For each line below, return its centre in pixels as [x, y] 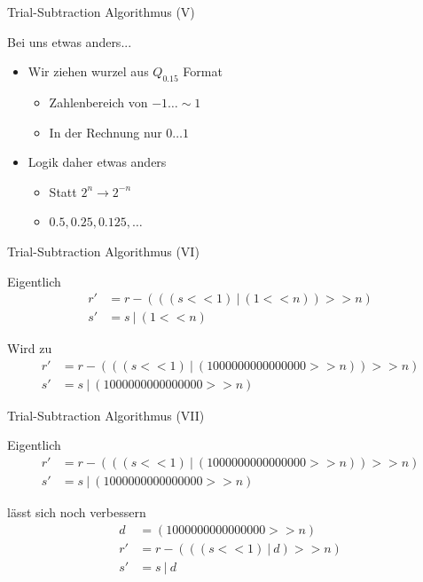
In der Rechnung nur [106, 132]
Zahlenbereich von [98, 102]
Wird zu [30, 348]
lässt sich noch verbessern [77, 512]
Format [203, 71]
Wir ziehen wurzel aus [88, 71]
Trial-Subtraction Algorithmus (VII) [106, 415]
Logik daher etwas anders [97, 162]
